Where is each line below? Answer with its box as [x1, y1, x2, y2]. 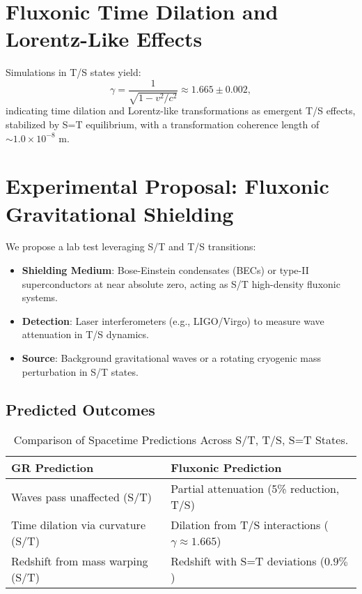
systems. [22, 290, 58, 305]
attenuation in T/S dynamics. [22, 327, 149, 342]
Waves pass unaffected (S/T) [11, 488, 152, 505]
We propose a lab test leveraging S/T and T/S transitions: [6, 239, 256, 254]
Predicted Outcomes [6, 398, 155, 420]
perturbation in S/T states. [22, 364, 139, 379]
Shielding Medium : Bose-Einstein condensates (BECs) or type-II [22, 263, 309, 277]
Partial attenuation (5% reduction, [171, 480, 340, 497]
